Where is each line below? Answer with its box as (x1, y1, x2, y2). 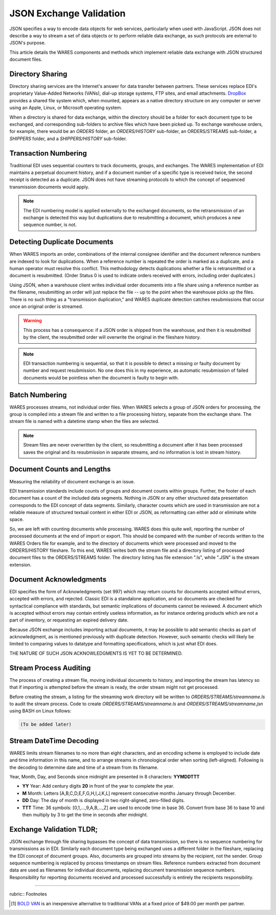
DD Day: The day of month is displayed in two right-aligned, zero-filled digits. (22, 797, 185, 804)
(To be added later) (20, 722, 72, 727)
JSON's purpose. (9, 40, 46, 46)
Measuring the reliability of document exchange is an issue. (9, 478, 135, 484)
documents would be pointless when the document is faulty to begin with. (23, 374, 179, 381)
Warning (23, 318, 42, 324)
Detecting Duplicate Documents (9, 238, 113, 247)
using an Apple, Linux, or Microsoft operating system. (9, 105, 123, 111)
